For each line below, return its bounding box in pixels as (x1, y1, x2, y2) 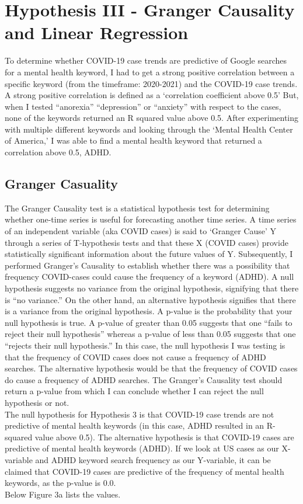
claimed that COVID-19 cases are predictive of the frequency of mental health (5, 465, 284, 477)
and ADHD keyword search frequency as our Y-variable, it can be (35, 453, 271, 465)
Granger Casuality (5, 175, 118, 193)
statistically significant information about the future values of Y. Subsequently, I (5, 248, 293, 260)
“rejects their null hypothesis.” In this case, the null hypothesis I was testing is (5, 339, 285, 351)
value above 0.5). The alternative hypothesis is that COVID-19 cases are (34, 430, 294, 443)
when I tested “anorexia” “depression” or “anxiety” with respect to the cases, (5, 100, 281, 112)
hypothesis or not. (5, 396, 69, 408)
